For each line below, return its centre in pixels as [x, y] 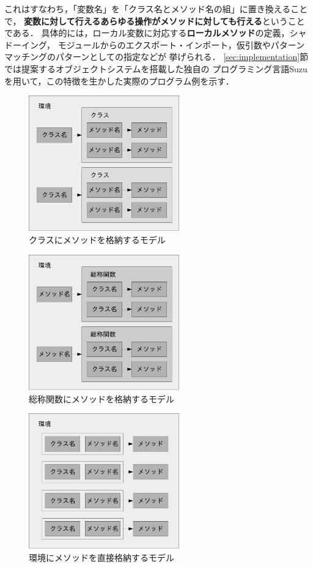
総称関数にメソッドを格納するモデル [101, 398]
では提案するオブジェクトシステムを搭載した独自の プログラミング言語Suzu [156, 68]
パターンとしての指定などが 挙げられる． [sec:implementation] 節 [182, 57]
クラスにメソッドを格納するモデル [97, 240]
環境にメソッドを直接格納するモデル [101, 558]
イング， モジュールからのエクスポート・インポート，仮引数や [146, 44]
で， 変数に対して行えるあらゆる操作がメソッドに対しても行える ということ [155, 21]
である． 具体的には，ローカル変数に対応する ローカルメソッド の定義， [147, 33]
